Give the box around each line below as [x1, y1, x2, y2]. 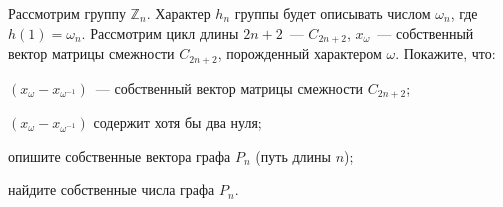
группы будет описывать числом [234, 3, 431, 23]
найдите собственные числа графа [8, 179, 215, 200]
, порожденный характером [217, 43, 382, 64]
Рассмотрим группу [8, 3, 126, 23]
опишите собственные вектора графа [8, 145, 231, 166]
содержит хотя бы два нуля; [93, 111, 262, 132]
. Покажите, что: [395, 43, 496, 64]
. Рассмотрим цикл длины [81, 22, 239, 43]
